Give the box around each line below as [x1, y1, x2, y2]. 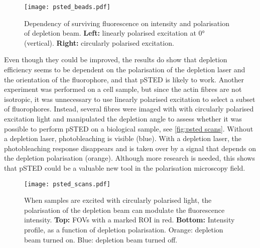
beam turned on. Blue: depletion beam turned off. [24, 234, 178, 244]
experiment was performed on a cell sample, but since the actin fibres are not [4, 84, 242, 94]
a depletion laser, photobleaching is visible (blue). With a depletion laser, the [4, 133, 241, 144]
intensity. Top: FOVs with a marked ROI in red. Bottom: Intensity [24, 214, 235, 225]
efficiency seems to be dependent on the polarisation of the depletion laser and [4, 64, 245, 75]
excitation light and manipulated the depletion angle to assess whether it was [4, 113, 242, 123]
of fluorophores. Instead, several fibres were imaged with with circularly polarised [4, 103, 254, 114]
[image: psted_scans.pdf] [24, 180, 110, 188]
